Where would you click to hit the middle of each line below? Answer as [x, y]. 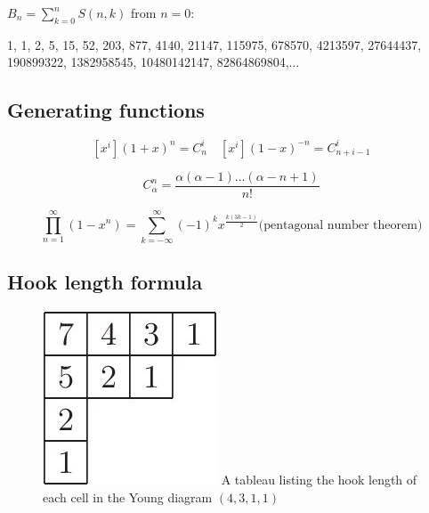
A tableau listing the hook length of [319, 480]
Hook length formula [105, 282]
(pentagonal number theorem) [340, 225]
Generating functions [106, 110]
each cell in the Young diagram [128, 497]
